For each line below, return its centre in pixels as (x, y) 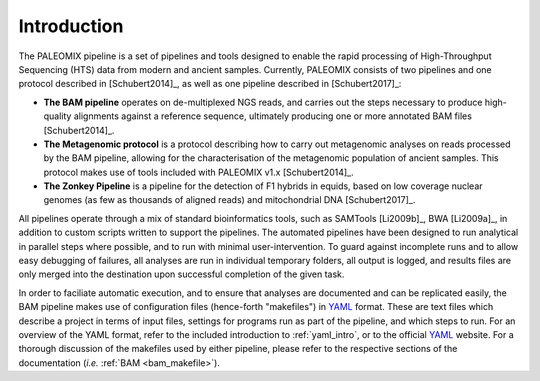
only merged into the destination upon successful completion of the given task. (181, 274)
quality (57, 116)
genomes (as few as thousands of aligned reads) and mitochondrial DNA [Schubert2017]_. (229, 200)
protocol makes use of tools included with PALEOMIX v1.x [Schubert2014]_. (198, 172)
